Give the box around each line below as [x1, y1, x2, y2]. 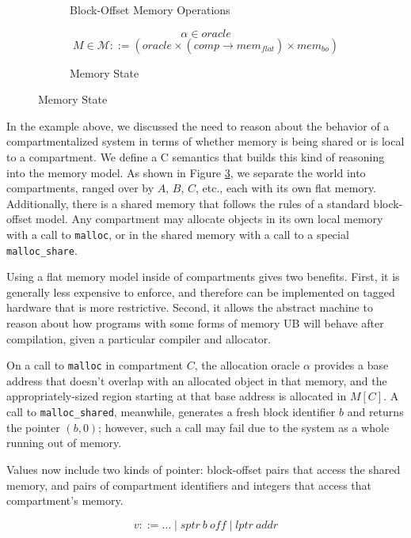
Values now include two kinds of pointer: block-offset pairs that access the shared [6, 460, 401, 477]
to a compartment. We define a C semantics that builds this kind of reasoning [6, 148, 385, 165]
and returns [347, 403, 404, 420]
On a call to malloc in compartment [6, 357, 184, 373]
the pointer [6, 419, 60, 435]
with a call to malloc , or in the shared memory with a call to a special [6, 225, 349, 242]
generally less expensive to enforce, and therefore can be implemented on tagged [6, 283, 395, 300]
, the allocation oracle [194, 357, 300, 373]
